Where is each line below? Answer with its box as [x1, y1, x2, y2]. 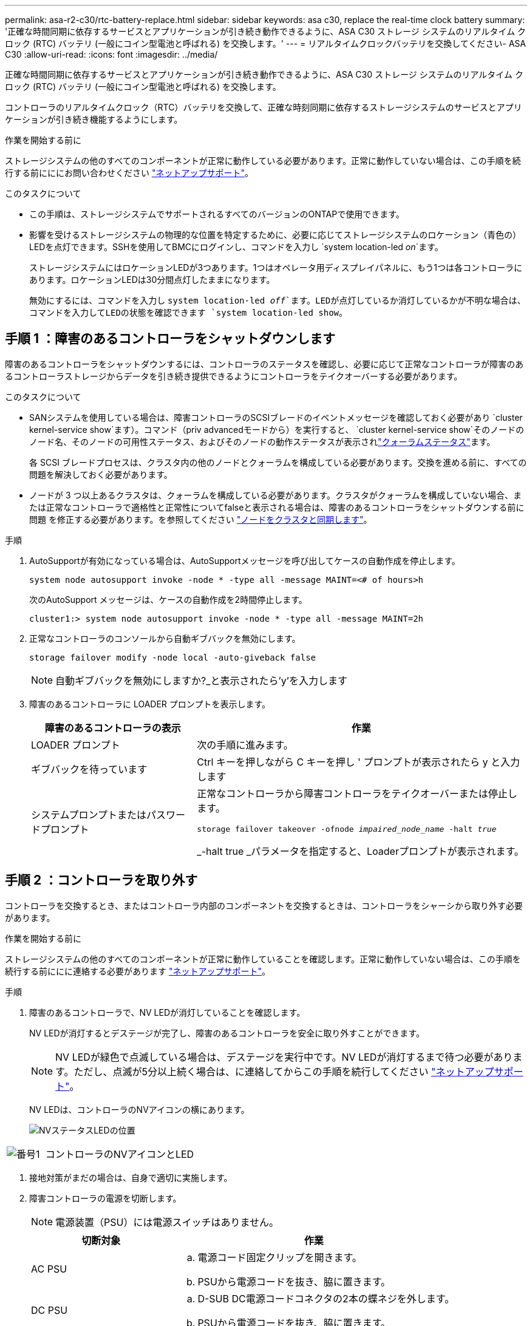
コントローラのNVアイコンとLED [45, 1147, 194, 1160]
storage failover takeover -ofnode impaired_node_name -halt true [197, 824, 497, 834]
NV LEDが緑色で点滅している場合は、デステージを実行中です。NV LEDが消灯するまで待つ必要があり [55, 1050, 513, 1063]
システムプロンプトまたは [31, 809, 147, 821]
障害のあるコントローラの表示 [44, 721, 181, 734]
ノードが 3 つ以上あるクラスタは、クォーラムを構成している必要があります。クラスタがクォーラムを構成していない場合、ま [29, 489, 522, 500]
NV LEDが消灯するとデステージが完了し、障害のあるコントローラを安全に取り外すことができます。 [29, 1027, 425, 1038]
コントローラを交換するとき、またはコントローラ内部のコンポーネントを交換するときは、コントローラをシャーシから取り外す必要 [5, 900, 523, 911]
